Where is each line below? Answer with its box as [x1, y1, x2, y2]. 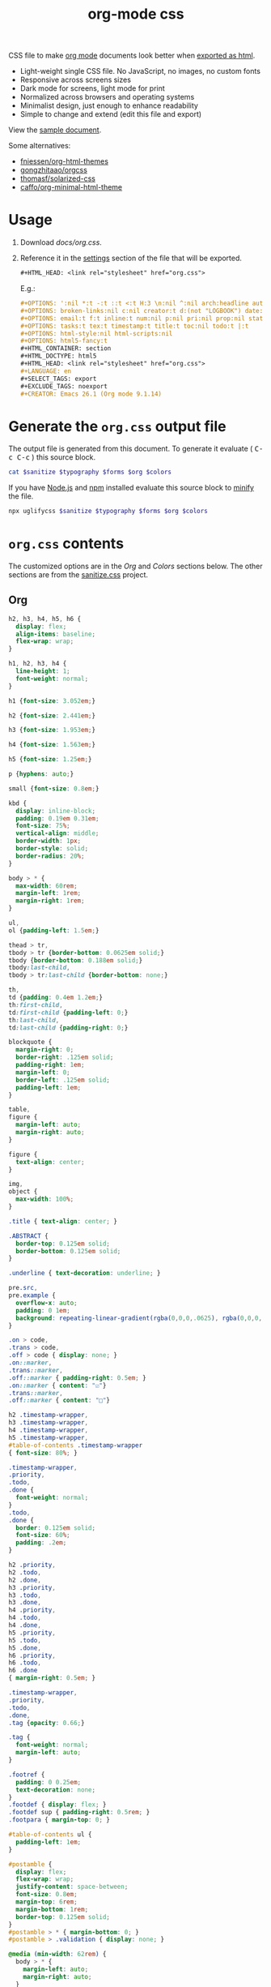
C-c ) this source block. [16, 452, 95, 462]
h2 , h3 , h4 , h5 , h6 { [8, 615, 82, 623]
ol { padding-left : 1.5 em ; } [8, 926, 100, 935]
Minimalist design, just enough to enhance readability [19, 101, 198, 110]
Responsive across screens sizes [19, 75, 132, 85]
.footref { [8, 1771, 45, 1779]
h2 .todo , [8, 1568, 42, 1577]
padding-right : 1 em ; [15, 1061, 85, 1069]
